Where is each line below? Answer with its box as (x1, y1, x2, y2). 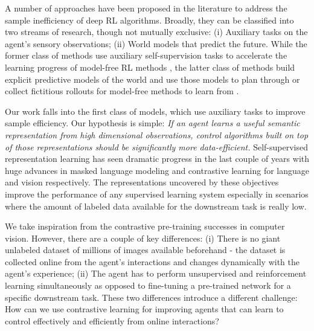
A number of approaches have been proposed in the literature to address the (5, 2, 287, 14)
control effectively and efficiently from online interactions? (5, 314, 219, 327)
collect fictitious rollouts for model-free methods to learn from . (5, 85, 239, 97)
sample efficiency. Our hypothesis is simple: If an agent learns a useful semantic (5, 117, 300, 129)
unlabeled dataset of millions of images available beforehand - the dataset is (5, 243, 286, 256)
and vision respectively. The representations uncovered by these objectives (5, 176, 279, 188)
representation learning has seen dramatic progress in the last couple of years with (5, 152, 310, 165)
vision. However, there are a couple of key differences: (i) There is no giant (5, 231, 281, 244)
